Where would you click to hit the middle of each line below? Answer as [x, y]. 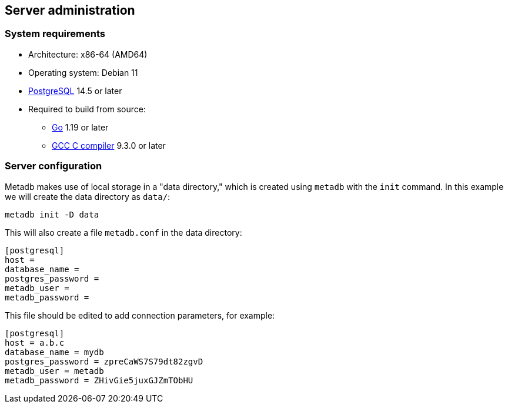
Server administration [70, 10]
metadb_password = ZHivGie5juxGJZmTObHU [99, 380]
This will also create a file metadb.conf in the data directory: [123, 232]
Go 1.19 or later [80, 127]
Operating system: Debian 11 [83, 72]
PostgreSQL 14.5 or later [75, 91]
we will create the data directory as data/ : [88, 196]
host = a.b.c [35, 342]
